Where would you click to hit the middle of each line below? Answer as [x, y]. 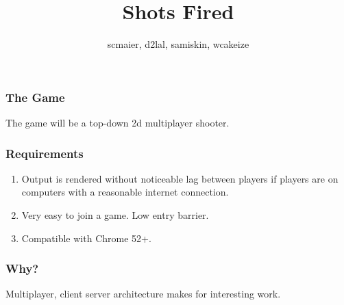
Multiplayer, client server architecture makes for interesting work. [143, 294]
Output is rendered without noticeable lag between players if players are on [180, 178]
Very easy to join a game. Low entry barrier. [115, 215]
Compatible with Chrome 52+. [86, 238]
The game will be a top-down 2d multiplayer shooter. [118, 123]
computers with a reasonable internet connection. [125, 192]
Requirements [45, 153]
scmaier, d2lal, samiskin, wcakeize [178, 44]
